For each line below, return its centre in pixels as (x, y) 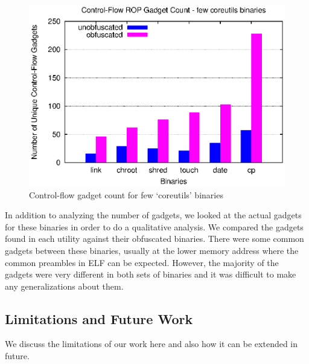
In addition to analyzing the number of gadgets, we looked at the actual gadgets (153, 215)
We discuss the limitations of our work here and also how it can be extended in (151, 344)
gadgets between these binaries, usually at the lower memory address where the (152, 250)
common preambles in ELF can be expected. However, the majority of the (142, 262)
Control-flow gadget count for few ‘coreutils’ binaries (126, 194)
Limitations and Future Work (99, 318)
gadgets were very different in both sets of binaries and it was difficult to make (151, 274)
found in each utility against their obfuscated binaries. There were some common (154, 239)
